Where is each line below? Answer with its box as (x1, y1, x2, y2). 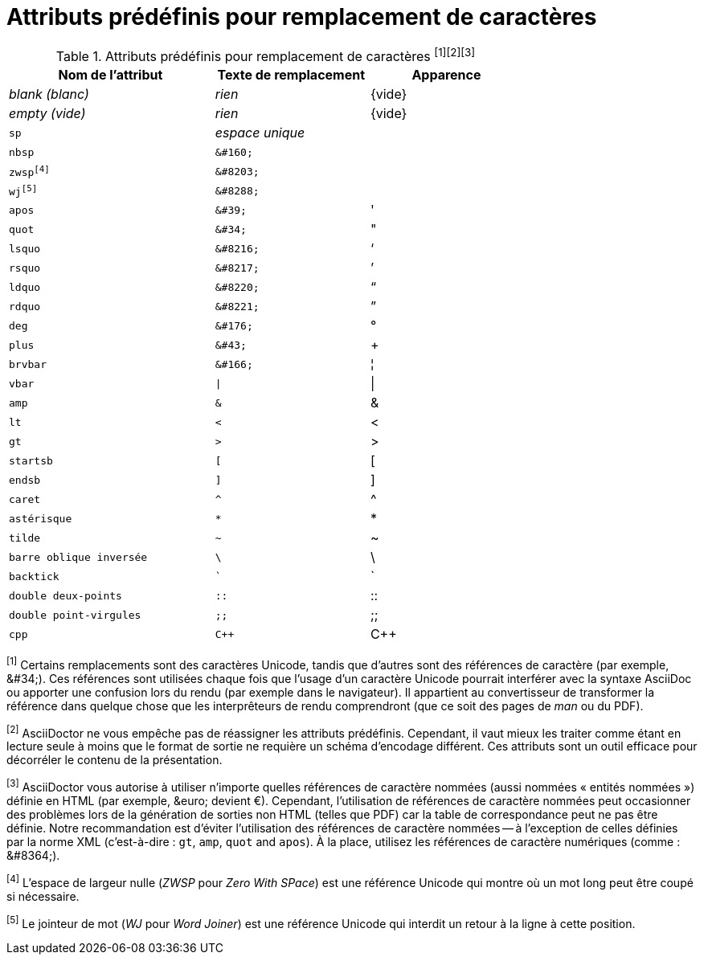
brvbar (9, 358, 47, 370)
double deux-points (9, 589, 122, 602)
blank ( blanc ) (9, 86, 89, 103)
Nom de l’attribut (58, 67, 163, 84)
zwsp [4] (9, 163, 50, 179)
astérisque (9, 512, 72, 525)
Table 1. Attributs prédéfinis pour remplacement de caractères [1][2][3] (55, 45, 476, 65)
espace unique (215, 125, 305, 141)
